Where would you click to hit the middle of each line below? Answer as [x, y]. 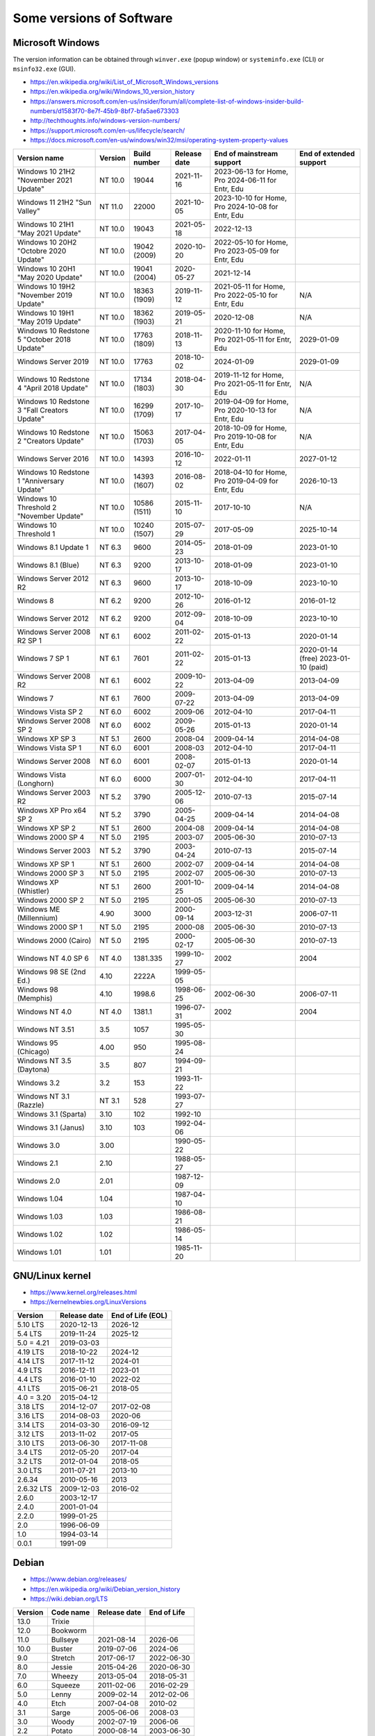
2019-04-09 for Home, [251, 401]
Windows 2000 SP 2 [51, 900]
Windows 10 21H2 [46, 172]
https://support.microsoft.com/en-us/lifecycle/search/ [108, 130]
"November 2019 [45, 295]
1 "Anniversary [41, 481]
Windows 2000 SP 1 [50, 927]
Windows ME [39, 909]
